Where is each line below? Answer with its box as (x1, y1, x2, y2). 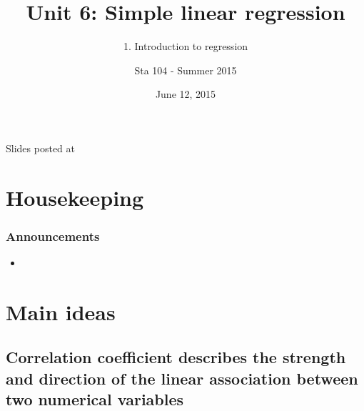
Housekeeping (6, 182, 144, 212)
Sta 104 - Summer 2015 (134, 62, 237, 77)
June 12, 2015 (155, 86, 216, 101)
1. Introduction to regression (123, 39, 248, 54)
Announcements (6, 227, 100, 244)
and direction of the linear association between (6, 367, 358, 389)
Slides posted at (6, 140, 75, 155)
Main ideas (6, 297, 116, 326)
